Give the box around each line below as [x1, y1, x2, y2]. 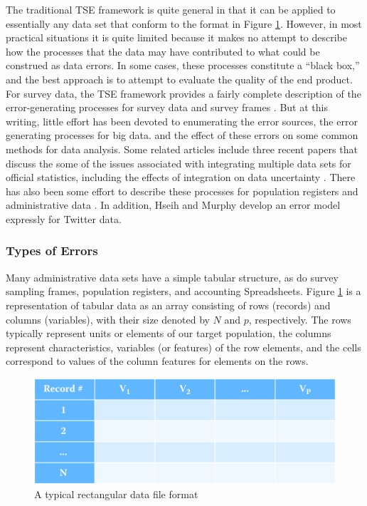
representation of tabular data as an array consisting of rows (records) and [6, 297, 331, 312]
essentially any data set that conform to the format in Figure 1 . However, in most [6, 16, 362, 31]
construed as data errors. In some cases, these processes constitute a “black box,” [6, 58, 360, 73]
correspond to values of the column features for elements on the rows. [6, 353, 309, 368]
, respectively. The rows [248, 311, 351, 326]
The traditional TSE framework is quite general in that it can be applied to [6, 2, 336, 16]
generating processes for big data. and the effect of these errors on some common [6, 128, 358, 143]
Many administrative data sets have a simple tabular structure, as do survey [6, 269, 339, 284]
